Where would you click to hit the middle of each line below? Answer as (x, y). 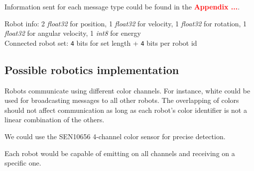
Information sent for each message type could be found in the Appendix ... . (122, 6)
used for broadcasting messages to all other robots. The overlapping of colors (122, 100)
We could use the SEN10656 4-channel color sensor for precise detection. (115, 136)
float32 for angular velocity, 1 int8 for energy (73, 33)
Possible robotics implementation (92, 69)
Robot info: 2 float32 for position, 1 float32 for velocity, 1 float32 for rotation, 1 (126, 23)
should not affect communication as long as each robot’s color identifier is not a (126, 110)
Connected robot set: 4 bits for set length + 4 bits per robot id (101, 43)
